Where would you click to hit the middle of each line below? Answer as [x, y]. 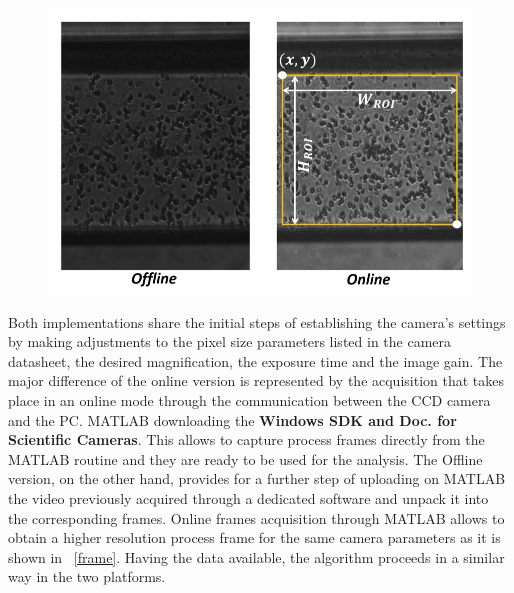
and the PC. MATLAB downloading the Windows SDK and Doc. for [232, 419]
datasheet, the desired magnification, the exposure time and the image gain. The [255, 360]
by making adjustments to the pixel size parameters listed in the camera [230, 341]
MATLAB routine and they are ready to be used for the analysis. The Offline [245, 458]
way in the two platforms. [87, 576]
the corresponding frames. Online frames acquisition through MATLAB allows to [256, 517]
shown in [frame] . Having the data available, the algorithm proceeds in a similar [256, 556]
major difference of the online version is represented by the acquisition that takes [256, 380]
